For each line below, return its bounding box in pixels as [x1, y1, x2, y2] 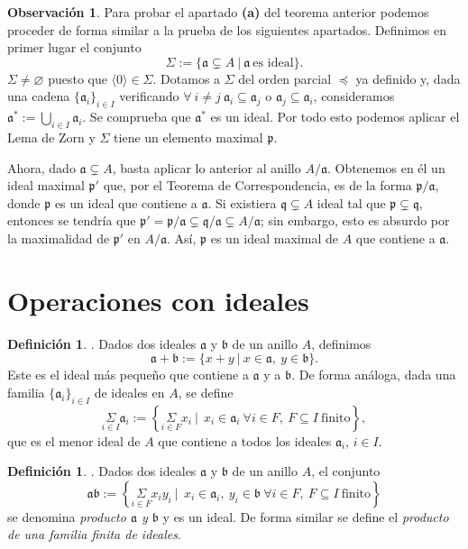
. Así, [167, 228, 197, 247]
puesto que [48, 69, 107, 87]
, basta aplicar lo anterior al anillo [112, 158, 301, 177]
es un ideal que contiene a [54, 193, 197, 212]
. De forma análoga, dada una [291, 365, 456, 384]
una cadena [7, 87, 70, 105]
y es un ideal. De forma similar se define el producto [162, 507, 449, 526]
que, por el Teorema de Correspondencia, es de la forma [103, 176, 412, 195]
